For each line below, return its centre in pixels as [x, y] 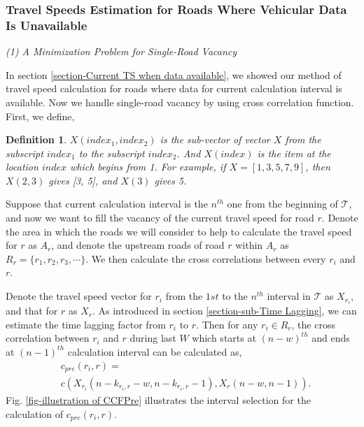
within [249, 245]
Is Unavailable [47, 25]
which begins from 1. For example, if [148, 167]
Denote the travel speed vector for [79, 296]
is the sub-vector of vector [215, 139]
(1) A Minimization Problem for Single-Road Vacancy [121, 51]
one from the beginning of [282, 204]
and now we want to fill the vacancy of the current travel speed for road [160, 218]
